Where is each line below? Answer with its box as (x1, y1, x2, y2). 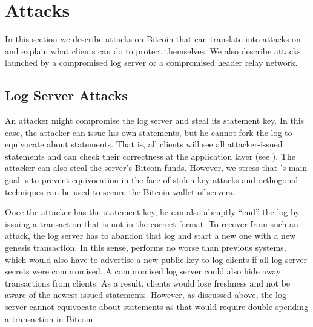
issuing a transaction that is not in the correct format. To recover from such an (5, 217, 298, 230)
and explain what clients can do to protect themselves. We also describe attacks (5, 44, 301, 57)
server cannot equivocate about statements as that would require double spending (5, 300, 309, 313)
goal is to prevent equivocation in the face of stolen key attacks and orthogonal (5, 173, 298, 186)
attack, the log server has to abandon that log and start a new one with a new (5, 229, 296, 242)
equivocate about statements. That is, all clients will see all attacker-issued (5, 138, 283, 151)
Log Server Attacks (5, 86, 128, 105)
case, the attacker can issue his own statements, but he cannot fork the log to (5, 126, 292, 138)
